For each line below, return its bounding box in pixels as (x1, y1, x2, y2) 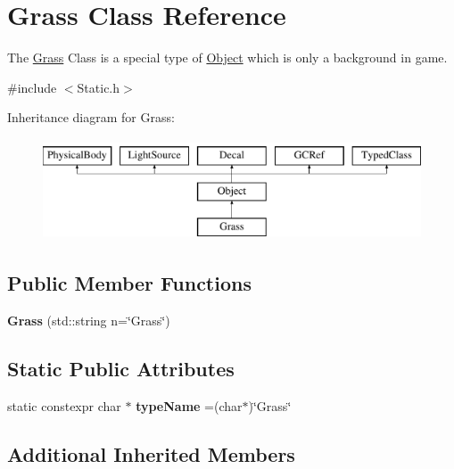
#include (7, 78, 57, 96)
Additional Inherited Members (7, 440, 295, 467)
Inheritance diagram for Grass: (7, 108, 175, 127)
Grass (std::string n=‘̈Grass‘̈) (7, 311, 170, 330)
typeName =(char (136, 396, 243, 415)
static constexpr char (7, 396, 121, 415)
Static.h (77, 78, 120, 96)
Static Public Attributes (7, 355, 235, 383)
